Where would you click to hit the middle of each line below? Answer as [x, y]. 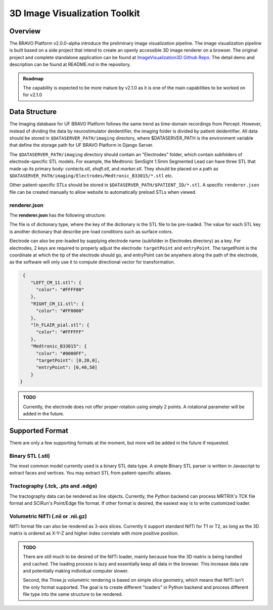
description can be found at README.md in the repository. [70, 64]
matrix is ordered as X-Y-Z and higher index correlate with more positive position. [94, 533]
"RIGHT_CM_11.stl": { [57, 304]
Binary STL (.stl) [30, 456]
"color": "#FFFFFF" [60, 332]
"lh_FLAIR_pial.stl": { [60, 325]
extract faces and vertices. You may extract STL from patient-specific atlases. [90, 473]
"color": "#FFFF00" [60, 290]
